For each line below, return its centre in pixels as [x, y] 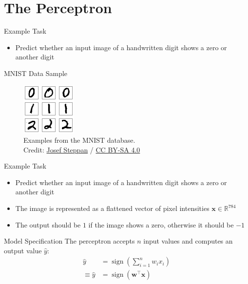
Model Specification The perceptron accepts [69, 241]
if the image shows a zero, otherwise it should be [161, 224]
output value [23, 250]
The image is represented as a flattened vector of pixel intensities [112, 208]
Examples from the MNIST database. [79, 140]
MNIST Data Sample [36, 73]
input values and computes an [188, 241]
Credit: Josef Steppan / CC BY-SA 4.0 [82, 149]
